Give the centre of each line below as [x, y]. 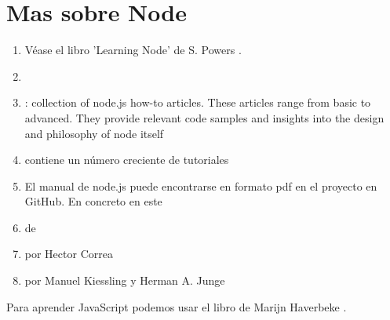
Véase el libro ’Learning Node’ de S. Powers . [133, 50]
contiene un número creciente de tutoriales [127, 160]
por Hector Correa [69, 254]
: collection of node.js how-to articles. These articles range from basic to [198, 102]
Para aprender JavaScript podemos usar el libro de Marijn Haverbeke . [177, 306]
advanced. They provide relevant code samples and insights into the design [204, 117]
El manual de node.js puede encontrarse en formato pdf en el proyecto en [201, 185]
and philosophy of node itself [94, 133]
